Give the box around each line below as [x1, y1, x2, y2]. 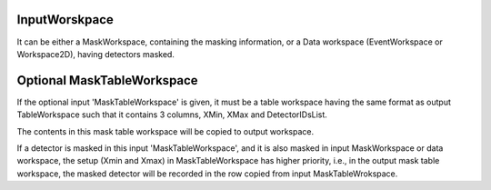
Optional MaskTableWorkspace [16, 73, 199, 88]
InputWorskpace [16, 12, 114, 27]
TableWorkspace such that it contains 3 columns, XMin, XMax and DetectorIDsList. [16, 109, 327, 120]
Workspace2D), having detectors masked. [16, 48, 175, 59]
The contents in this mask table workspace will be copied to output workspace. [16, 125, 315, 136]
